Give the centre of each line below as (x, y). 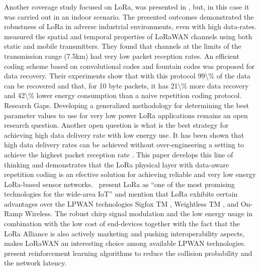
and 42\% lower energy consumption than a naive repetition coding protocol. (123, 95)
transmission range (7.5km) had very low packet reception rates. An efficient (122, 56)
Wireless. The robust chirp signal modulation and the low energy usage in (139, 213)
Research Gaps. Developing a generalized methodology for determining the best (126, 105)
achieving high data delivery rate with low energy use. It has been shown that (124, 134)
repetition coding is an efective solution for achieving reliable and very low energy (130, 174)
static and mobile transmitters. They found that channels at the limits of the (123, 46)
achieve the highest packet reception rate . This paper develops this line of (119, 154)
